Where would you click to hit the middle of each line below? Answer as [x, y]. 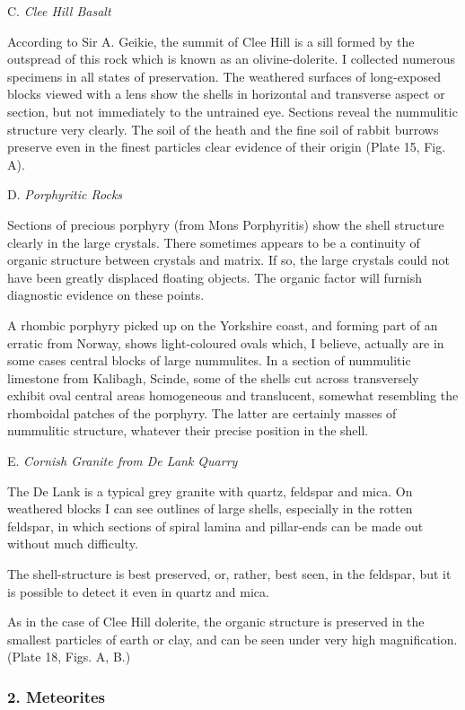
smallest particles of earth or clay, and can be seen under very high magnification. [232, 639]
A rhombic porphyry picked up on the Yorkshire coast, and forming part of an [223, 324]
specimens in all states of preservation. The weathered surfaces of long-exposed [224, 76]
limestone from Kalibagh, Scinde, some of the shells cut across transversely [213, 377]
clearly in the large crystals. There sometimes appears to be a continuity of [214, 242]
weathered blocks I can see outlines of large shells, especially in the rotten [210, 508]
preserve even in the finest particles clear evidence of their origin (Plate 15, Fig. [227, 147]
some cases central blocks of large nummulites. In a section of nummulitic [209, 360]
